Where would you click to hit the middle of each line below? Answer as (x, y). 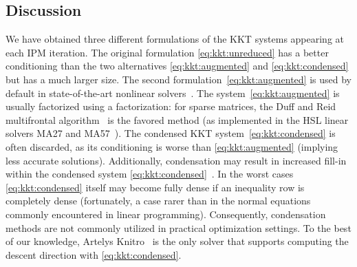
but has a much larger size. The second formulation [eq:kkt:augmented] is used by (178, 79)
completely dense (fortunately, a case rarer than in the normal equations (158, 201)
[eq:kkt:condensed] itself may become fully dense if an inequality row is (155, 187)
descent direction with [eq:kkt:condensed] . (94, 254)
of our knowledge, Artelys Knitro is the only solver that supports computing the (177, 241)
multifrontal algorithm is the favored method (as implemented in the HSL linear (177, 119)
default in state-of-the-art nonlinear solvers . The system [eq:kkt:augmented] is (173, 93)
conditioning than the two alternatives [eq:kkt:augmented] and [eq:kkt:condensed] (177, 66)
